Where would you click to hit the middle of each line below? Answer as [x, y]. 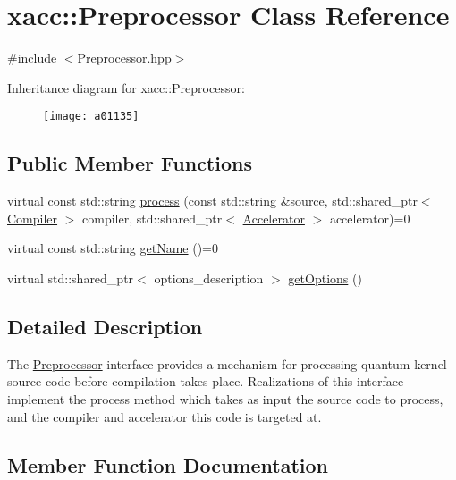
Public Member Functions [130, 163]
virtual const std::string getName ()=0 [113, 248]
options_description [209, 278]
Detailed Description [105, 326]
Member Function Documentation [168, 464]
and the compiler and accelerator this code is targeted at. [165, 416]
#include [32, 58]
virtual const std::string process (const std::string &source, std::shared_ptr [212, 201]
